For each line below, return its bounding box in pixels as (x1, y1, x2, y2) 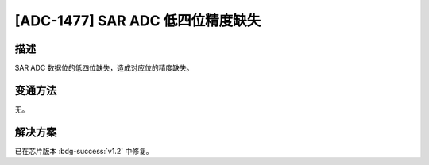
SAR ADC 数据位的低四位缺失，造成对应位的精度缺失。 (14, 63, 194, 73)
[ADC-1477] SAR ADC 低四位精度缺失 (14, 12, 261, 29)
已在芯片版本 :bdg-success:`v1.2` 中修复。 (14, 146, 153, 155)
